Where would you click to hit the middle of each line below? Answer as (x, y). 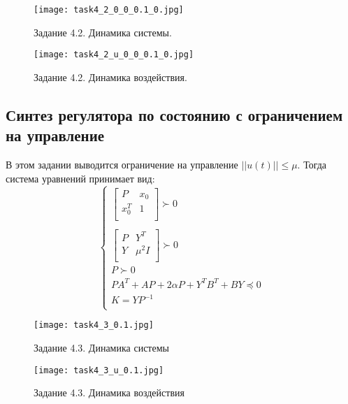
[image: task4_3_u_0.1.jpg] (99, 370)
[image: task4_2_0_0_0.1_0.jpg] (109, 10)
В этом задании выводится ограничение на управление (122, 165)
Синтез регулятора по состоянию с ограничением (174, 114)
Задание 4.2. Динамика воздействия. (110, 77)
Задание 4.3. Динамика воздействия (109, 392)
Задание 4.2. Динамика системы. (103, 32)
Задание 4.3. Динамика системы (101, 348)
